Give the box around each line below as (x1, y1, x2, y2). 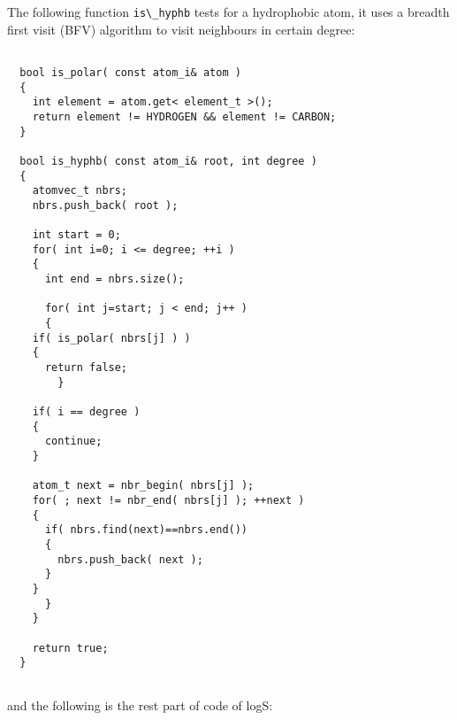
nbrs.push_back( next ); (57, 553, 203, 566)
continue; (44, 435, 103, 448)
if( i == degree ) (32, 406, 141, 418)
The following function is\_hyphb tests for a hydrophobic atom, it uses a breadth (7, 3, 450, 20)
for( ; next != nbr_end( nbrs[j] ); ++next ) (32, 493, 305, 507)
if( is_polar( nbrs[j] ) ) (32, 331, 191, 345)
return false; (44, 361, 128, 375)
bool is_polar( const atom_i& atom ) (19, 66, 241, 79)
